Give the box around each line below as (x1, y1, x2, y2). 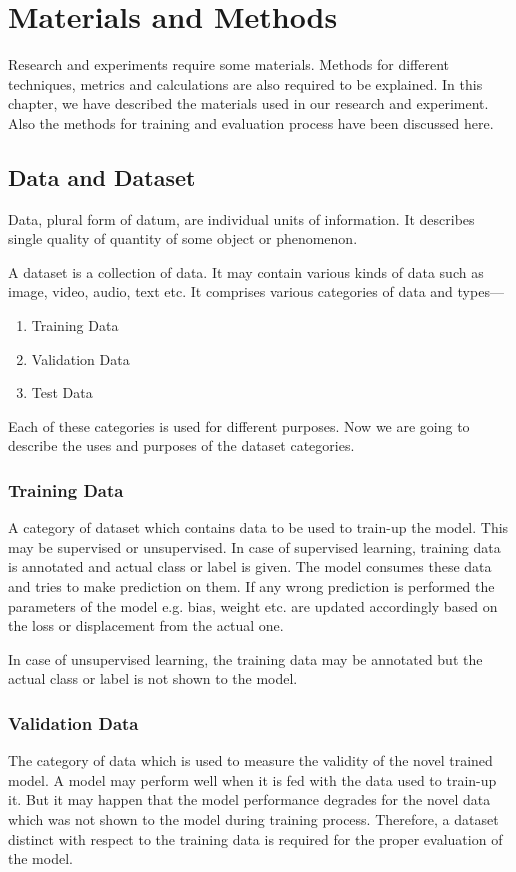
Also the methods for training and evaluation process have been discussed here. (8, 112, 494, 133)
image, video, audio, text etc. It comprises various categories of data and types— (8, 281, 504, 302)
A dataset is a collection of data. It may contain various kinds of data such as (8, 261, 484, 282)
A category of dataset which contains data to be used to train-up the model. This (8, 517, 509, 538)
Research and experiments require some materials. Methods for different (8, 54, 450, 75)
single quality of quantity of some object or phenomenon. (8, 228, 358, 249)
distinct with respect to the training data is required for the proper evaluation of (8, 828, 503, 849)
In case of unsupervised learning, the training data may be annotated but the (8, 648, 483, 669)
